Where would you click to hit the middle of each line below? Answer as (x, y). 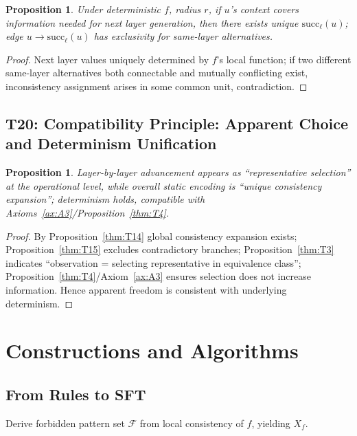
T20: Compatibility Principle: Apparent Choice (177, 123)
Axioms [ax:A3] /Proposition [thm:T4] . (88, 212)
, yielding (271, 423)
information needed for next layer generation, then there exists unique (152, 22)
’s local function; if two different (284, 59)
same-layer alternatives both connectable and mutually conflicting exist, (157, 73)
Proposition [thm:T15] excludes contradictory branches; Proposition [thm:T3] (170, 249)
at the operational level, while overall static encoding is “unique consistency (164, 185)
